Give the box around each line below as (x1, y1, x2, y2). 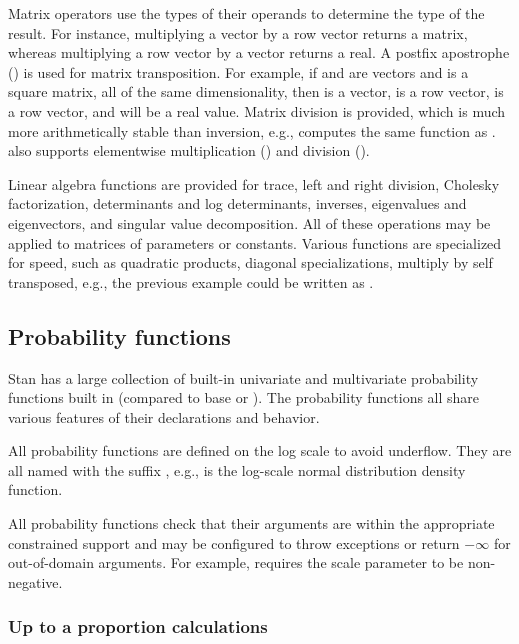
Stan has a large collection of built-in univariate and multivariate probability (8, 367, 479, 388)
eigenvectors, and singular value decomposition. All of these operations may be (8, 212, 491, 233)
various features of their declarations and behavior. (8, 406, 320, 427)
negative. (8, 571, 63, 592)
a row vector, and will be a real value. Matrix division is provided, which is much (8, 100, 506, 121)
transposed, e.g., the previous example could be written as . (8, 271, 374, 292)
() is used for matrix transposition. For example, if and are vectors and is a (8, 61, 469, 82)
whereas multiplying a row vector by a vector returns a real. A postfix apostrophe (8, 42, 510, 63)
